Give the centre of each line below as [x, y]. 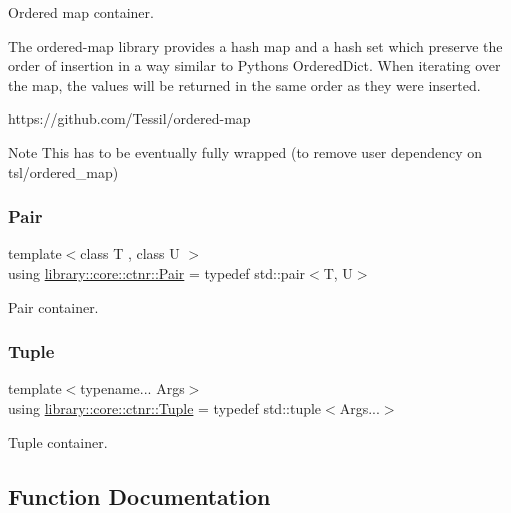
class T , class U [130, 253]
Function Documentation [139, 495]
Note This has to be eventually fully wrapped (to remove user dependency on [245, 151]
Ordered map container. [81, 12]
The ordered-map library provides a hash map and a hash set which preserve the [255, 45]
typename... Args [132, 388]
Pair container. [53, 306]
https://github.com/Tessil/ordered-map [129, 118]
